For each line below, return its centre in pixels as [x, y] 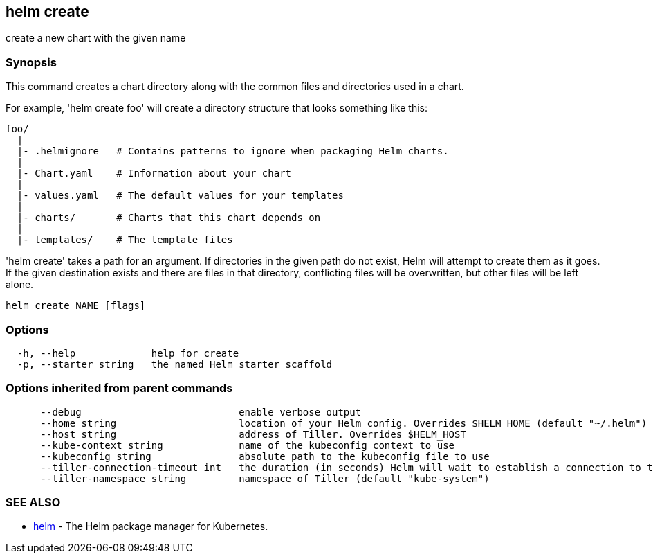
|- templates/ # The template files [125, 240]
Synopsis [31, 62]
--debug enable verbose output [201, 412]
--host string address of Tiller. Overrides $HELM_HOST [253, 434]
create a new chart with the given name [96, 38]
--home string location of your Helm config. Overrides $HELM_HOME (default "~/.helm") [344, 423]
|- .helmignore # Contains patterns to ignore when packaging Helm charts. [233, 151]
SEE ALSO [33, 503]
